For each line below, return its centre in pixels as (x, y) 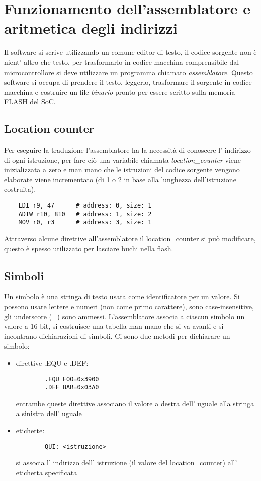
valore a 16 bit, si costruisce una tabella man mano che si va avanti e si (114, 326)
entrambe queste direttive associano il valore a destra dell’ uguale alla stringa (135, 403)
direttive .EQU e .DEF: (52, 362)
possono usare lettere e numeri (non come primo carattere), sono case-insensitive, (129, 306)
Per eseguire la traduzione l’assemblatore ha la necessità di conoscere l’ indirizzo (127, 150)
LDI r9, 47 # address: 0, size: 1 (85, 206)
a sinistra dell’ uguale (49, 413)
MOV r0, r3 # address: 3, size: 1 (85, 222)
